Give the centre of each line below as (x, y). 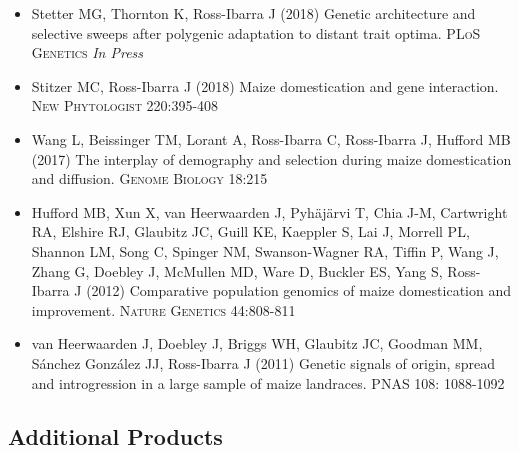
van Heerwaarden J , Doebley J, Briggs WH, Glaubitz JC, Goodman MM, (257, 343)
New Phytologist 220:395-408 (125, 105)
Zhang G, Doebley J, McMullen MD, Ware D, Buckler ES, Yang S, (237, 270)
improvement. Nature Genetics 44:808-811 (163, 309)
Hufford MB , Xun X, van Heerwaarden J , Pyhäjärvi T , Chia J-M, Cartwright (269, 211)
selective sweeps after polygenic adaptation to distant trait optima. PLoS (256, 32)
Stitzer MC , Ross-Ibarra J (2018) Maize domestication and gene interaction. (265, 85)
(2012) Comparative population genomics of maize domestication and (298, 290)
